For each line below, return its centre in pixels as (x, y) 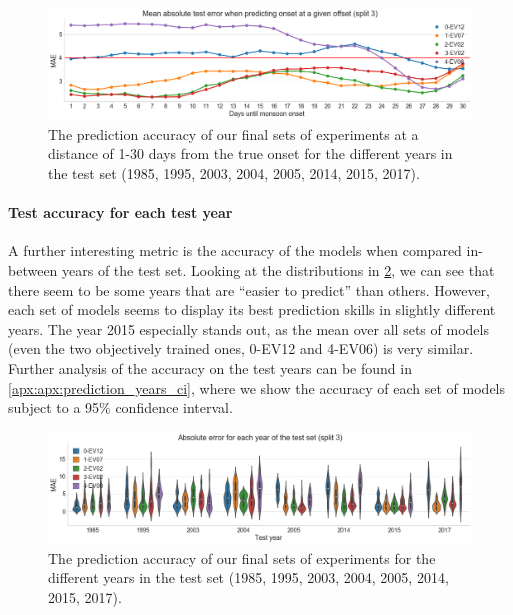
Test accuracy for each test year (120, 212)
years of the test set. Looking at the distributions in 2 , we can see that (278, 269)
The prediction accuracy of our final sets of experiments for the (242, 557)
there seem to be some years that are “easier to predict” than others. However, (249, 289)
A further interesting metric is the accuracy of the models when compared (235, 250)
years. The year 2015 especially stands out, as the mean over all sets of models (248, 328)
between (33, 269)
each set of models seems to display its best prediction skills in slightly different (252, 309)
